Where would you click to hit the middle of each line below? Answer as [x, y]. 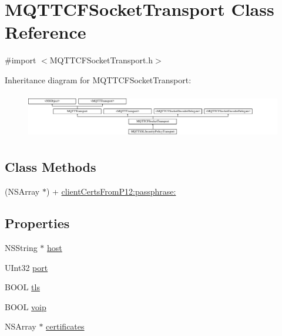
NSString [21, 248]
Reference [46, 32]
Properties [37, 223]
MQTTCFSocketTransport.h [101, 60]
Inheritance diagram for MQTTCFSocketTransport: [98, 79]
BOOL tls [22, 287]
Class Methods [51, 167]
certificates [65, 326]
